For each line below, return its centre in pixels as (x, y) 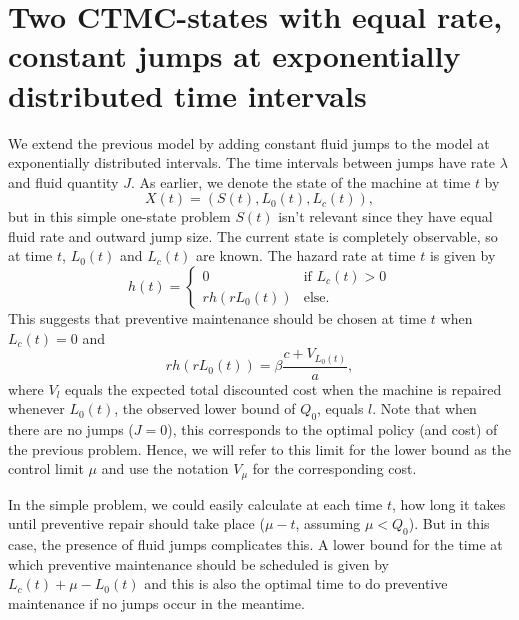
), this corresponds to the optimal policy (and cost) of (332, 429)
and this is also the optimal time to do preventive (296, 583)
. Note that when (424, 408)
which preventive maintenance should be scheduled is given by (198, 563)
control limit (46, 468)
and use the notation (165, 468)
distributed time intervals (187, 94)
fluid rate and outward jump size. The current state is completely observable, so (253, 235)
